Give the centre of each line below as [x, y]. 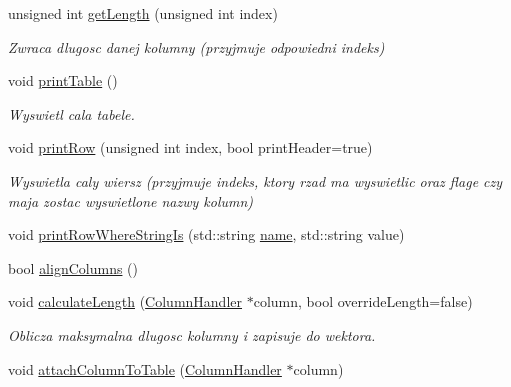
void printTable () [63, 80]
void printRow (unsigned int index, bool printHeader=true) [190, 147]
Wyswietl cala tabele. [71, 113]
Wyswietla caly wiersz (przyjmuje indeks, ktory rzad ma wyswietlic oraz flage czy [255, 180]
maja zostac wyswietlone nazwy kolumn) [131, 200]
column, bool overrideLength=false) [363, 301]
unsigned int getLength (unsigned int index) [143, 13]
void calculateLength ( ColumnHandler [125, 301]
